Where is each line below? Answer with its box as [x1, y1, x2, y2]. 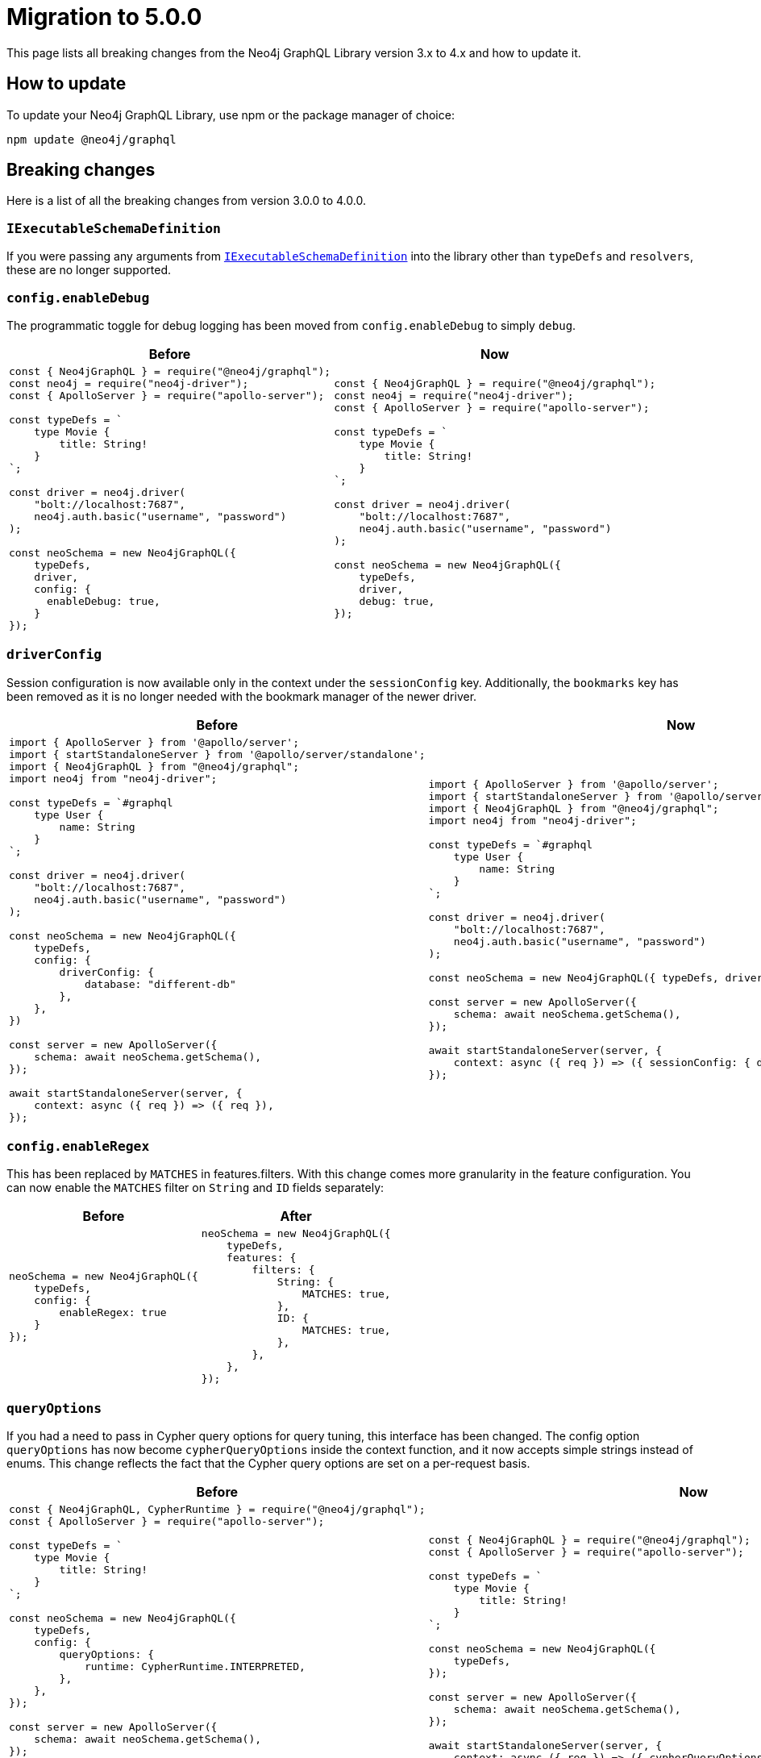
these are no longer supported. [6, 263, 172, 277]
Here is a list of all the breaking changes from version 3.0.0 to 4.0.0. [6, 194, 366, 208]
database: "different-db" [84, 977, 236, 990]
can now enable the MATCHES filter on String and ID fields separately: [6, 1181, 385, 1195]
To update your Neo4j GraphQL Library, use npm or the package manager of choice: [6, 107, 455, 122]
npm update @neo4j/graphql [6, 132, 177, 146]
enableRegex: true [59, 1306, 167, 1318]
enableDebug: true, [46, 594, 160, 607]
